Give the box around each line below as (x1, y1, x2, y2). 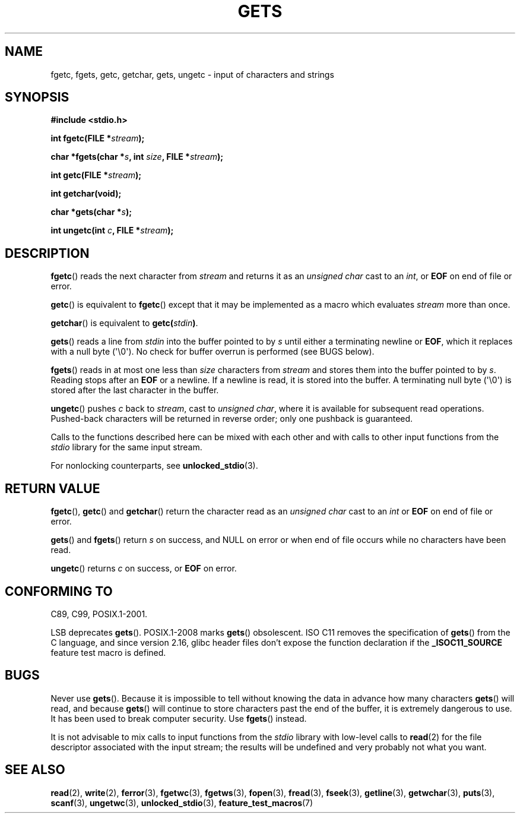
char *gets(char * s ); (50, 207, 132, 217)
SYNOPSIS (5, 90, 69, 105)
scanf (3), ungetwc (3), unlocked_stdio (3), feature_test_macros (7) (50, 797, 313, 808)
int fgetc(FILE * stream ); (50, 133, 145, 144)
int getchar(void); (50, 188, 122, 199)
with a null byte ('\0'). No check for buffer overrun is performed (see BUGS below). (50, 346, 375, 357)
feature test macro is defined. (50, 647, 166, 658)
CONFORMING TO (5, 583, 113, 599)
